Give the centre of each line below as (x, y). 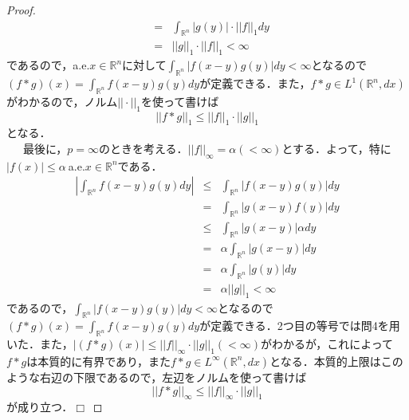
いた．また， (40, 344)
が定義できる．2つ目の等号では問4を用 (300, 326)
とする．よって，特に (336, 149)
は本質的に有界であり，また (99, 361)
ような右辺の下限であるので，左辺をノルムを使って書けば (157, 377)
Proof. (21, 10)
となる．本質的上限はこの (336, 361)
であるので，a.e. (48, 65)
